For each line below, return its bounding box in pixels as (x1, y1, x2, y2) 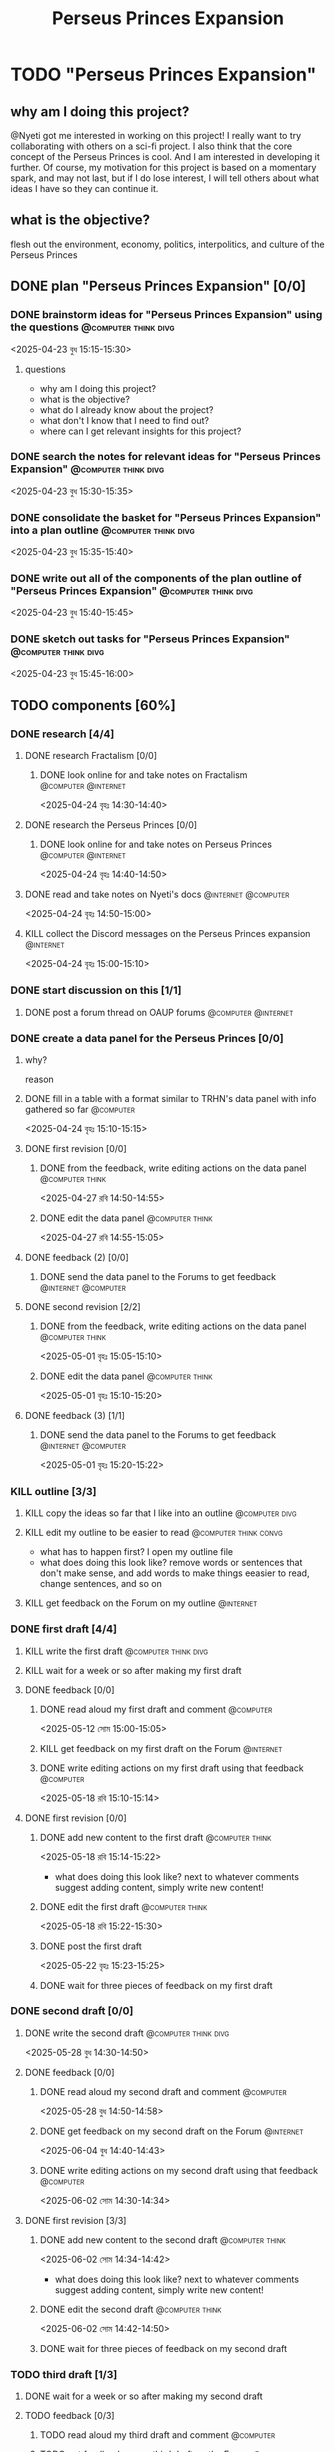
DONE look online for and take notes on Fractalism (39, 769, 248, 781)
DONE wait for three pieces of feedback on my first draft (39, 1979, 273, 1991)
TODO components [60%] (10, 697, 177, 714)
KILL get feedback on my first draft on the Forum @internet (39, 1742, 283, 1754)
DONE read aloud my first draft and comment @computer (39, 1703, 273, 1715)
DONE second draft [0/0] (10, 2004, 134, 2018)
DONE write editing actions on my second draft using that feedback (39, 2164, 318, 2176)
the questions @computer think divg (10, 320, 175, 334)
